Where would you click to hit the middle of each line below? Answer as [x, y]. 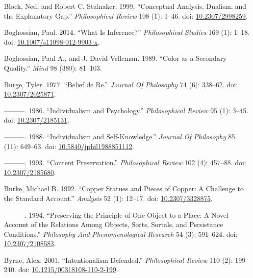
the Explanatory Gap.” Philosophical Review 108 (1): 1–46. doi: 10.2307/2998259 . [126, 15]
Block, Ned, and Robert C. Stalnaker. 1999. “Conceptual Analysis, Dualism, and [125, 6]
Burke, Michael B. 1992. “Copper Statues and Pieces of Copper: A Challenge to [124, 189]
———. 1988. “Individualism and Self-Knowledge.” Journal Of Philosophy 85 [120, 136]
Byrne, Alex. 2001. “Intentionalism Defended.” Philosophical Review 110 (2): [118, 260]
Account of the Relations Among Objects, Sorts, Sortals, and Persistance [114, 224]
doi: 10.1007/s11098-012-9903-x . [52, 41]
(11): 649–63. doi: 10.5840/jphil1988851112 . [69, 146]
